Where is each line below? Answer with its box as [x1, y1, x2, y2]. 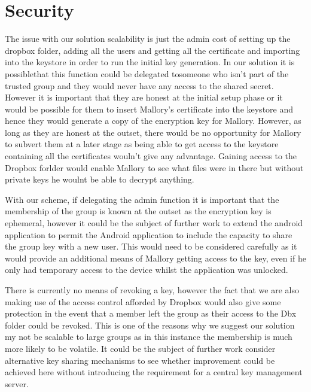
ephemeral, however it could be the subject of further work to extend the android [5, 217, 303, 229]
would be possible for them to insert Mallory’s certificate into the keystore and [5, 102, 294, 115]
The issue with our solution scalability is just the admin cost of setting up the [5, 32, 291, 45]
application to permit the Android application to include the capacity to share [5, 228, 292, 241]
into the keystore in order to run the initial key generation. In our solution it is [5, 56, 295, 68]
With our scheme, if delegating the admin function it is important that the [5, 193, 279, 205]
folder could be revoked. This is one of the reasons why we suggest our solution [5, 318, 295, 331]
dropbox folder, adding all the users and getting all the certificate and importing [5, 44, 300, 56]
